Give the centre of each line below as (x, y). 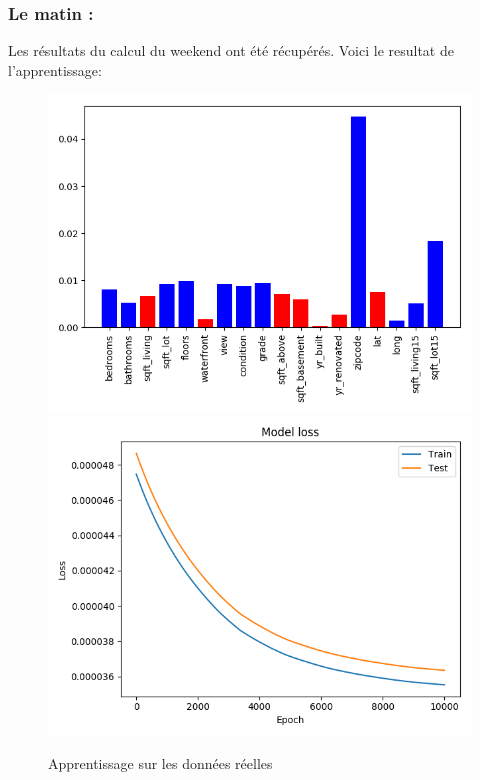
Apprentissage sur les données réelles (160, 762)
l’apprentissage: (55, 69)
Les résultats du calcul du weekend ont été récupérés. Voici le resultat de (231, 50)
